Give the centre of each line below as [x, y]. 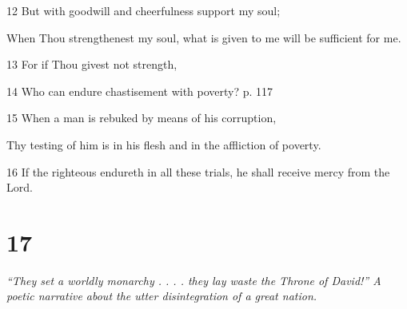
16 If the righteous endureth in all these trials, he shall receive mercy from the [198, 171]
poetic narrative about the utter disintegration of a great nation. [162, 296]
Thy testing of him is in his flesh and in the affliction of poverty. [164, 144]
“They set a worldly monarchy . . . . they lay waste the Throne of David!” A [194, 280]
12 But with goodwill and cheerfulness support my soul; [144, 10]
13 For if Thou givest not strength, [92, 64]
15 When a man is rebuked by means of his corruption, [142, 118]
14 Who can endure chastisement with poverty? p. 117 [140, 91]
